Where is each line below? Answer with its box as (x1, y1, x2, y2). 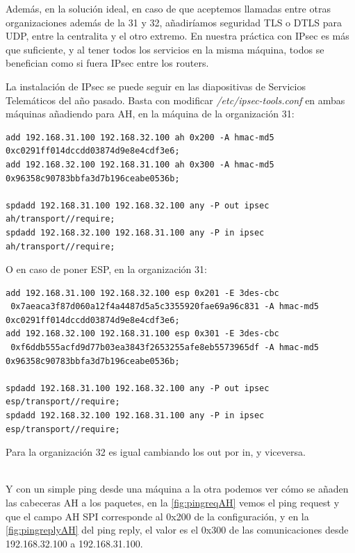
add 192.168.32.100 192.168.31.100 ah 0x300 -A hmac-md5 (6, 159, 274, 170)
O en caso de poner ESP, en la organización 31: (6, 262, 207, 276)
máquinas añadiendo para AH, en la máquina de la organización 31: (6, 106, 295, 121)
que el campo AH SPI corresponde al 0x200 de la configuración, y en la (6, 509, 309, 523)
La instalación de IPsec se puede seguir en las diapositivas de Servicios (6, 79, 306, 93)
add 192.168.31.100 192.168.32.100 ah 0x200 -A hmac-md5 (6, 132, 274, 142)
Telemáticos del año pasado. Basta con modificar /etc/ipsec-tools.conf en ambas (6, 92, 345, 107)
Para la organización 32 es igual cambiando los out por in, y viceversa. (6, 445, 306, 459)
